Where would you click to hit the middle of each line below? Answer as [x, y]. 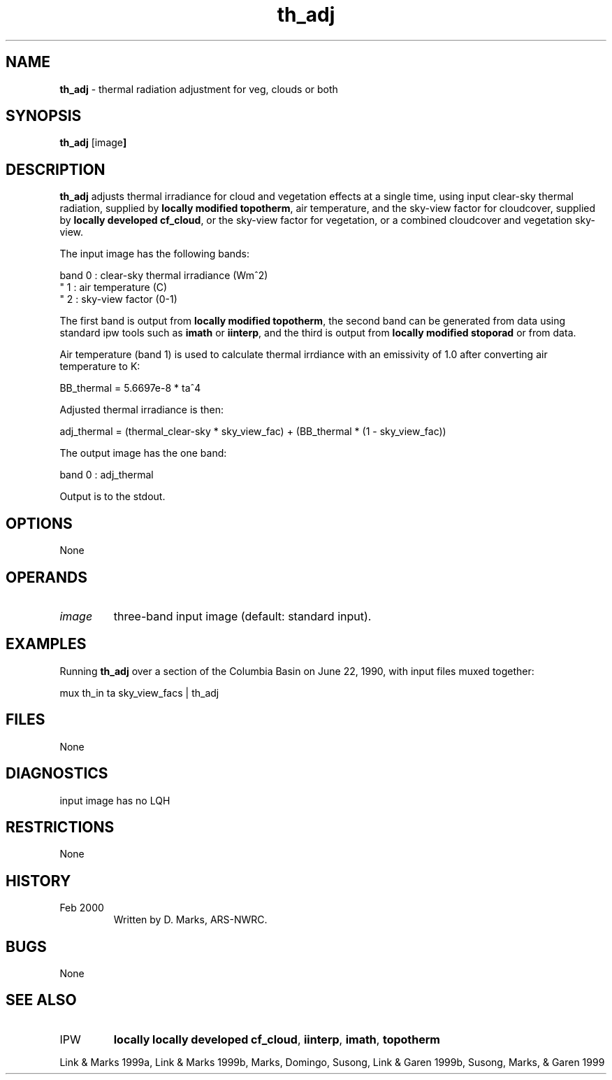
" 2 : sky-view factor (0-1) [118, 299]
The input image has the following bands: [155, 254]
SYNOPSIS [44, 116]
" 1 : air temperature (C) [114, 287]
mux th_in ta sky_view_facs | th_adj [139, 692]
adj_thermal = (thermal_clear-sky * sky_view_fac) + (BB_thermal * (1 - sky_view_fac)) [253, 432]
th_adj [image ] [93, 143]
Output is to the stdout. [112, 497]
